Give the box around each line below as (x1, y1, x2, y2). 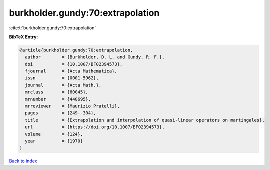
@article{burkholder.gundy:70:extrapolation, (19, 47, 133, 53)
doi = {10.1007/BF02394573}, (25, 61, 123, 67)
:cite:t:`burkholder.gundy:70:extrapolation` (9, 25, 96, 31)
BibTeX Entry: (9, 34, 38, 40)
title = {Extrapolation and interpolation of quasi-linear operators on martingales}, (25, 117, 265, 123)
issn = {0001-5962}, (25, 75, 99, 81)
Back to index (9, 158, 37, 164)
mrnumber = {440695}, (25, 96, 91, 102)
